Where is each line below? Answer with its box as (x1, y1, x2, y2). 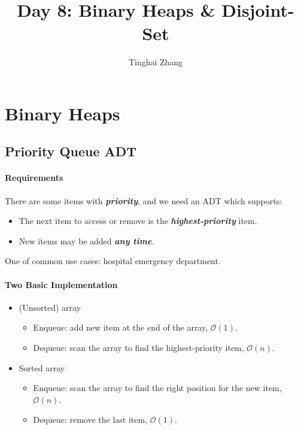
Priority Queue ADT (5, 142, 137, 161)
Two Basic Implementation (5, 278, 118, 290)
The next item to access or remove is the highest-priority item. (19, 214, 257, 227)
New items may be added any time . (19, 234, 154, 247)
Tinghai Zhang (128, 56, 183, 68)
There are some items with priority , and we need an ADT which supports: (5, 194, 282, 207)
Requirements (5, 171, 63, 184)
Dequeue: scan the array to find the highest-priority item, (33, 341, 244, 354)
